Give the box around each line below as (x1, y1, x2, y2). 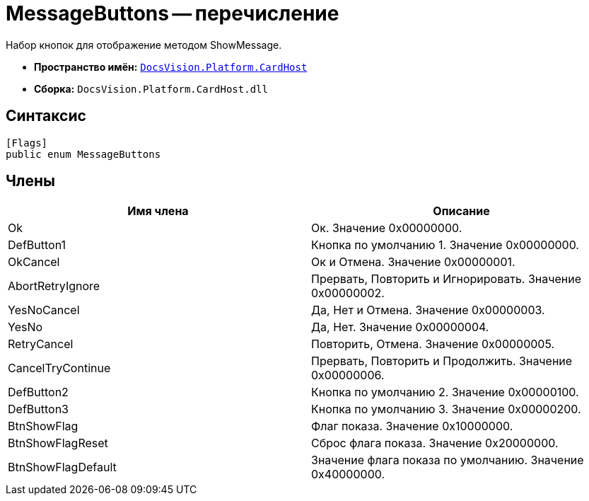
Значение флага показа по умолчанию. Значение (311, 453, 584, 468)
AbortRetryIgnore (8, 279, 100, 294)
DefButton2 (8, 385, 69, 400)
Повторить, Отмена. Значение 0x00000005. (311, 337, 555, 352)
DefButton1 (8, 238, 66, 253)
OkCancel (8, 255, 60, 270)
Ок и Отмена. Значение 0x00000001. (311, 255, 515, 270)
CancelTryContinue (8, 361, 111, 376)
